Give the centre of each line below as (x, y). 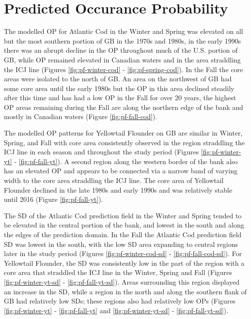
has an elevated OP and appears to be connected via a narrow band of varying (121, 171)
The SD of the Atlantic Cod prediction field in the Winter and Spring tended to (123, 215)
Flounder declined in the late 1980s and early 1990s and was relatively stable (118, 190)
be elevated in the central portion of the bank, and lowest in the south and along (124, 225)
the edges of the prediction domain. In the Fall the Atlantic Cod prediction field (123, 234)
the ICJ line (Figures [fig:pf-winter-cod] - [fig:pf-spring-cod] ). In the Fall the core (124, 69)
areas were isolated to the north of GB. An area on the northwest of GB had (118, 79)
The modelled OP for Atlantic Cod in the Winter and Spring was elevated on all (124, 31)
